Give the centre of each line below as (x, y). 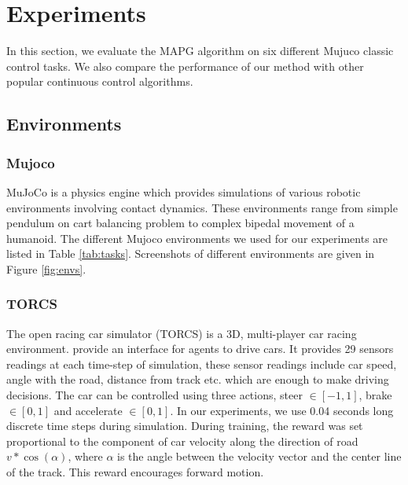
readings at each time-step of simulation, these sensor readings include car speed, (202, 364)
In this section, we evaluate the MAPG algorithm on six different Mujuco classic (200, 51)
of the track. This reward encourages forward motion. (135, 472)
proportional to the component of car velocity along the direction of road (182, 441)
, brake (375, 395)
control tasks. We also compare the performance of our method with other (185, 66)
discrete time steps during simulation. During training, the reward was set (185, 426)
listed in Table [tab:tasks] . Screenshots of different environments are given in (191, 254)
